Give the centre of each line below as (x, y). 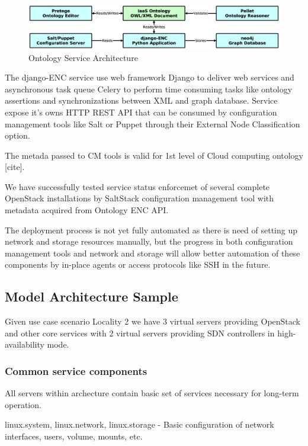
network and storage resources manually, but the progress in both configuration (149, 241)
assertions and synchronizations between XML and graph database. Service (141, 100)
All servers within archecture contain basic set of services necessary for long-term (152, 393)
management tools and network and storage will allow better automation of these (153, 253)
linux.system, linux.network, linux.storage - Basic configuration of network (139, 424)
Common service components (76, 370)
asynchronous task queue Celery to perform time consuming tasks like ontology (149, 89)
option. (17, 135)
